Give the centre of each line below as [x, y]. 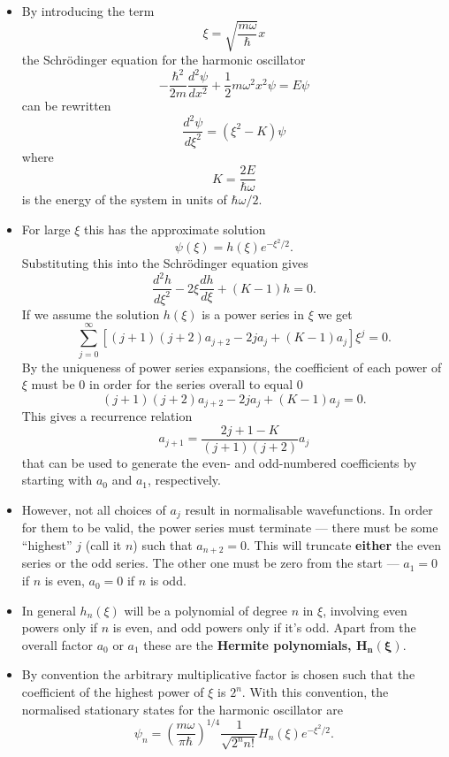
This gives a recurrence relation [107, 416]
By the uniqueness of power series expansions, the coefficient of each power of [232, 367]
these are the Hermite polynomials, [247, 644]
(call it [103, 545]
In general [49, 610]
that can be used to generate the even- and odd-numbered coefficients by [219, 462]
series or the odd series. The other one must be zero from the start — [210, 563]
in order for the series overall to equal [191, 384]
